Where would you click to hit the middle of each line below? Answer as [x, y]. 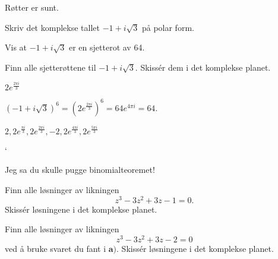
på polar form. [168, 27]
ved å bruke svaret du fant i [56, 248]
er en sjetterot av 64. [107, 47]
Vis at [16, 47]
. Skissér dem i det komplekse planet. [203, 67]
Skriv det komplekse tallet [52, 27]
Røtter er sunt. [32, 7]
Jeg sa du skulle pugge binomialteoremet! [80, 170]
